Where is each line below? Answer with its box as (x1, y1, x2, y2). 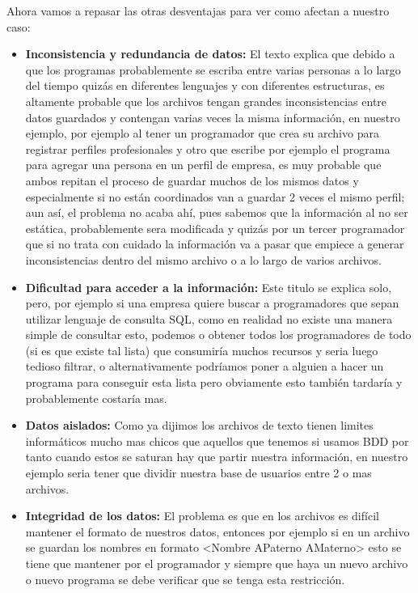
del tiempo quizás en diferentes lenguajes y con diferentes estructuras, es (25, 77, 385, 94)
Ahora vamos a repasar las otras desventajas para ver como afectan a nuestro (6, 2, 390, 19)
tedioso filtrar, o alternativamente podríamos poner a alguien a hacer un (25, 358, 384, 375)
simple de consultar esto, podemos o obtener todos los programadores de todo (25, 326, 412, 343)
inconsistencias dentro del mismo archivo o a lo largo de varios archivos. (25, 251, 382, 268)
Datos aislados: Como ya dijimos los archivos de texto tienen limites (25, 417, 374, 434)
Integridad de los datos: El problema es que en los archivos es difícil (25, 507, 379, 524)
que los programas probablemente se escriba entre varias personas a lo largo (25, 61, 401, 78)
